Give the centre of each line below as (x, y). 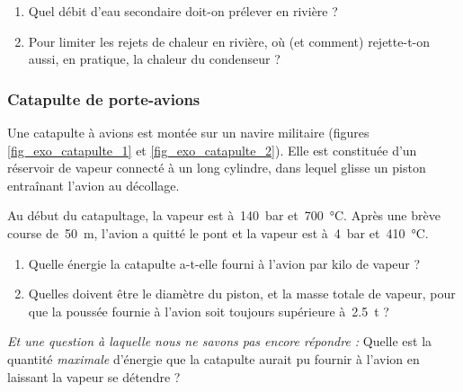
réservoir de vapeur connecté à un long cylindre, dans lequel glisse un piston (217, 168)
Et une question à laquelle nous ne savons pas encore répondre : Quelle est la (220, 341)
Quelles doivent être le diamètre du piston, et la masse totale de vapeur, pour (242, 294)
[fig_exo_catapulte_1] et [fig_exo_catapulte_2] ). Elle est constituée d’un (212, 150)
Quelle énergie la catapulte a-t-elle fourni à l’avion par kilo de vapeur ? (224, 263)
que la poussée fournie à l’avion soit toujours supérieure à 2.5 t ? (209, 311)
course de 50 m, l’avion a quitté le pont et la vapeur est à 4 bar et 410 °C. (218, 232)
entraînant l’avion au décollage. (93, 185)
